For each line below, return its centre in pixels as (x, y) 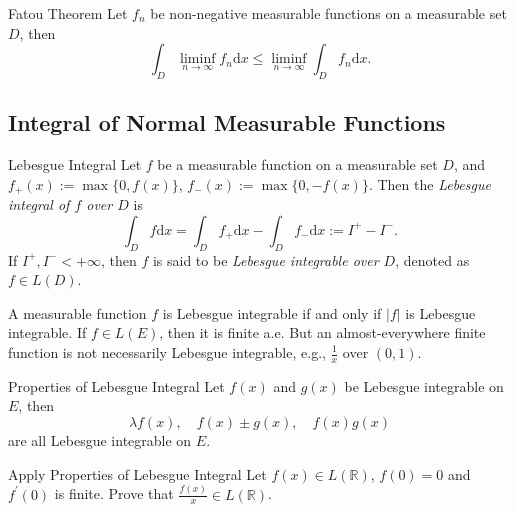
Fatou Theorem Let (68, 13)
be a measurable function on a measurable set (297, 164)
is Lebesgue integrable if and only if (272, 312)
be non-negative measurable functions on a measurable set (328, 13)
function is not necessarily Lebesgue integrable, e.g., (167, 352)
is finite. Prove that (114, 493)
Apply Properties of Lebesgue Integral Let (137, 473)
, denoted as (432, 259)
